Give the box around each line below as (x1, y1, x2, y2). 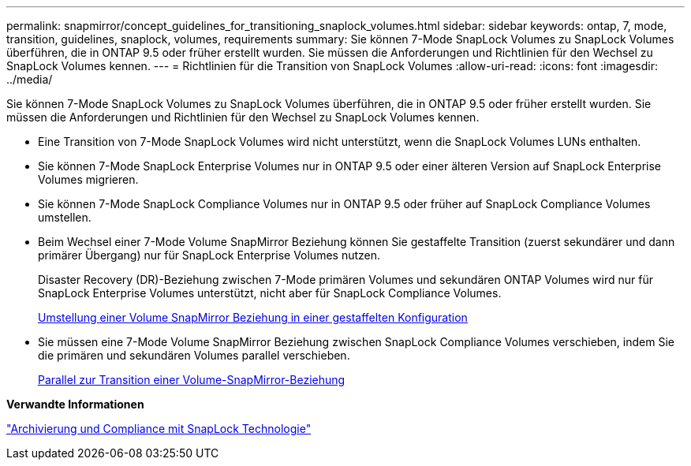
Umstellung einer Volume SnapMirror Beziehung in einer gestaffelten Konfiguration (38, 311, 468, 324)
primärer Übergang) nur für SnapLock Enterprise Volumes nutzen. (38, 248, 381, 262)
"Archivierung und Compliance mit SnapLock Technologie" (6, 422, 312, 435)
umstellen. (38, 211, 92, 224)
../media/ (6, 73, 53, 86)
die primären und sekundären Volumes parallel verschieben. (38, 349, 350, 362)
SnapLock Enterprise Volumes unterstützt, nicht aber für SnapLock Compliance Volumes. (38, 286, 502, 300)
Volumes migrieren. (38, 173, 139, 186)
